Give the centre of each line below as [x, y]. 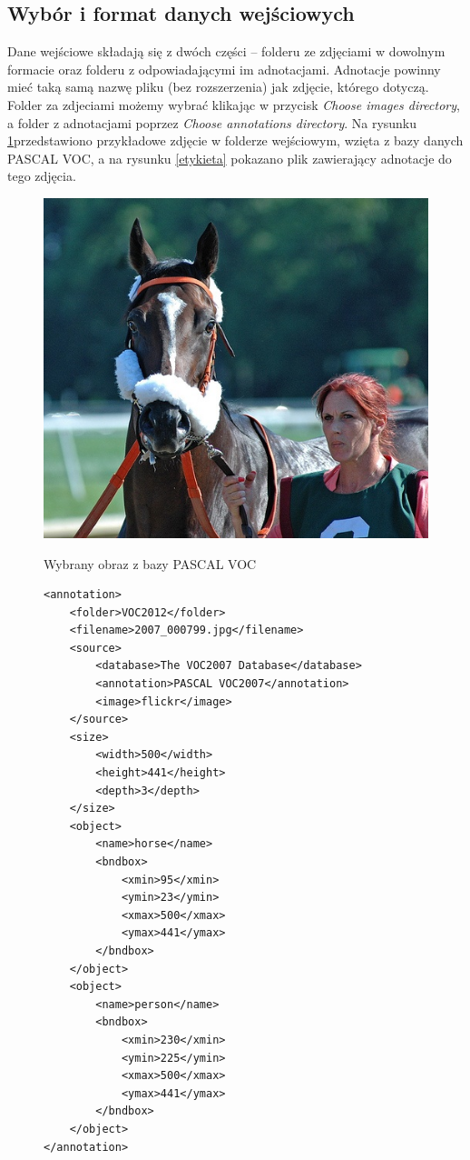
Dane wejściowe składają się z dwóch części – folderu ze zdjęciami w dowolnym [226, 51]
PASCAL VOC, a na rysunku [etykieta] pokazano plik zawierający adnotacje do [230, 158]
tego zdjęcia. [42, 176]
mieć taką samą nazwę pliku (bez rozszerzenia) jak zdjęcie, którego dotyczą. [218, 87]
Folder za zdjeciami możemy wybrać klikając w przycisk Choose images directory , [234, 104]
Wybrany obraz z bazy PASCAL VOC [150, 563]
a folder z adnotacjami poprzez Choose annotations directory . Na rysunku [212, 122]
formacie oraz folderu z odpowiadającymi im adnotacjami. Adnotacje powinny [224, 69]
